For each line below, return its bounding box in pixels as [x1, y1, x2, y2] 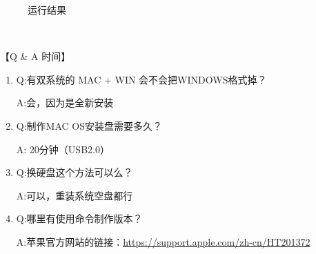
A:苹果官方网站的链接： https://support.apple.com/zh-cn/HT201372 [16, 234, 310, 248]
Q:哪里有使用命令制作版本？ [16, 211, 143, 226]
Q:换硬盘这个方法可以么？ [16, 165, 133, 179]
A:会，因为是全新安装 [16, 95, 114, 110]
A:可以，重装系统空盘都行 [16, 188, 133, 202]
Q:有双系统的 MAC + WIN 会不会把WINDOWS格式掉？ [16, 72, 267, 86]
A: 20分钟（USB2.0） [16, 141, 110, 156]
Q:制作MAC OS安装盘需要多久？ [16, 118, 162, 133]
